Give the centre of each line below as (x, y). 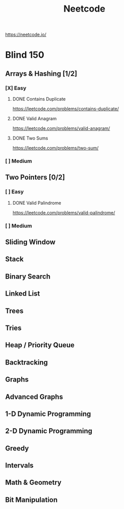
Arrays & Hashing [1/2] (41, 74)
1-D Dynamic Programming (48, 414)
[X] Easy (16, 88)
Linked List (23, 294)
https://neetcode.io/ (26, 35)
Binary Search (28, 276)
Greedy (17, 448)
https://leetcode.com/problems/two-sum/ (55, 148)
